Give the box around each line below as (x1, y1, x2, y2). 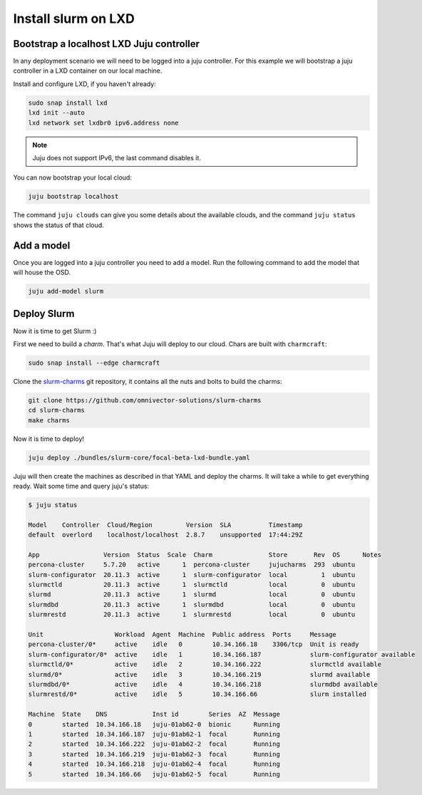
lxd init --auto (28, 109, 86, 117)
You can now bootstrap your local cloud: (13, 173, 132, 182)
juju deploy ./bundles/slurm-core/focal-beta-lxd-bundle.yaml (28, 453, 250, 462)
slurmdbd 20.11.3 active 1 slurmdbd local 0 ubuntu (28, 601, 356, 608)
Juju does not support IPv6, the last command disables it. (32, 153, 201, 162)
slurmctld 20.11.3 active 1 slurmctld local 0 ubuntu (28, 581, 356, 589)
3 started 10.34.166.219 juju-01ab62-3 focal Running (28, 750, 281, 758)
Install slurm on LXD (13, 11, 135, 26)
